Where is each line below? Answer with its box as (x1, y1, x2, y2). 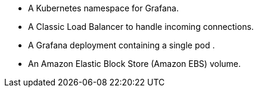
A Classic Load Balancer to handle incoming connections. (28, 22, 254, 32)
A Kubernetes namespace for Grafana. (28, 3, 179, 13)
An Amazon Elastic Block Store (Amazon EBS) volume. (28, 59, 241, 69)
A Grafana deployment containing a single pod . (28, 40, 215, 50)
